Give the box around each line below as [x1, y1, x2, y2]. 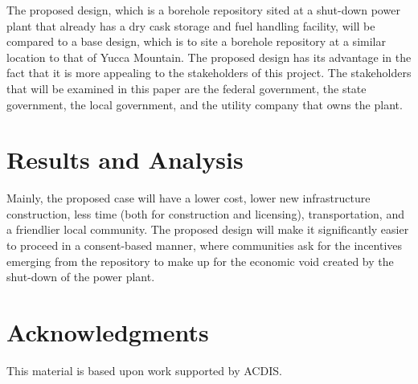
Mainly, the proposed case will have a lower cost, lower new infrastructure [6, 190, 371, 206]
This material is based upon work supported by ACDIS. [6, 362, 282, 378]
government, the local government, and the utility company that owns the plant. [6, 96, 403, 112]
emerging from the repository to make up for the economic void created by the [6, 252, 394, 269]
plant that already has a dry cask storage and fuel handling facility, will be [6, 17, 375, 34]
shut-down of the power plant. [6, 268, 155, 285]
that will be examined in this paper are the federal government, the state [6, 80, 367, 96]
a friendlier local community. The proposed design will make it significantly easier [6, 221, 409, 238]
